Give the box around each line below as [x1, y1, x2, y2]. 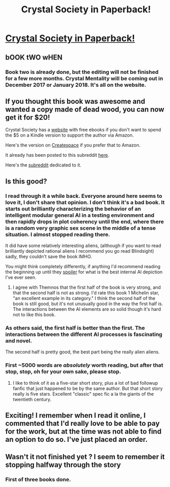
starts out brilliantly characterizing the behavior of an [5, 205, 141, 212]
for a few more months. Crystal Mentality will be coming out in [5, 74, 163, 82]
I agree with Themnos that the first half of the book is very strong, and [12, 284, 161, 290]
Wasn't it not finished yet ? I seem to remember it [5, 453, 165, 461]
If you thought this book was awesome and [5, 97, 145, 106]
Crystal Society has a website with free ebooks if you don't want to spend [5, 127, 161, 133]
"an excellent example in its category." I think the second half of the [12, 295, 156, 301]
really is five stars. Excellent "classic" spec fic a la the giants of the [12, 390, 154, 397]
